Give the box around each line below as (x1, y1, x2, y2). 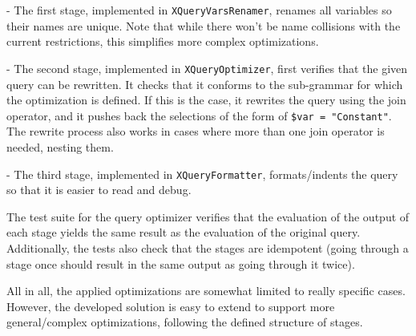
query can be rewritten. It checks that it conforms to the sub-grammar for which (6, 75, 403, 92)
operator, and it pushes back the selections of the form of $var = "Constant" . (6, 107, 392, 123)
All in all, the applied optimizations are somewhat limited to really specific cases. (6, 282, 406, 299)
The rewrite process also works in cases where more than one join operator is (6, 123, 385, 140)
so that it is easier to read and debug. (6, 181, 192, 198)
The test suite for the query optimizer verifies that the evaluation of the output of (6, 208, 410, 225)
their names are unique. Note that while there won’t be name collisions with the (6, 17, 401, 34)
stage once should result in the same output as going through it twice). (6, 255, 355, 272)
